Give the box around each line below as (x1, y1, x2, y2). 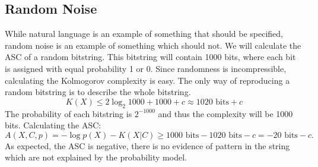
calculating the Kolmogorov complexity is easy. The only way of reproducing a (5, 74, 290, 86)
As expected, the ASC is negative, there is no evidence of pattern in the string (5, 139, 290, 152)
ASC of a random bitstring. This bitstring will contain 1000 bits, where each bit (5, 51, 296, 63)
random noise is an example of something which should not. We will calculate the (5, 39, 301, 51)
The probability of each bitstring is (5, 107, 132, 119)
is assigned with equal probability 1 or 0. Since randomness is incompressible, (5, 62, 287, 74)
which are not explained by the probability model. (5, 151, 187, 163)
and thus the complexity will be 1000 (158, 107, 293, 119)
